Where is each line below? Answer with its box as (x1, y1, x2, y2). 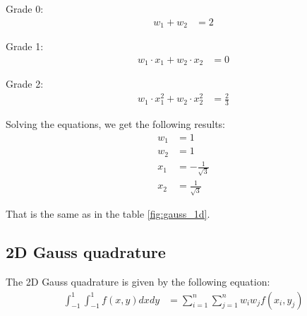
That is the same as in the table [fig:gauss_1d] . (6, 206, 210, 221)
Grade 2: (6, 76, 44, 91)
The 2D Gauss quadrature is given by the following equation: (6, 274, 270, 288)
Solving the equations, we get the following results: (6, 117, 225, 131)
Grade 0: (6, 1, 44, 16)
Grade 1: (6, 39, 44, 54)
